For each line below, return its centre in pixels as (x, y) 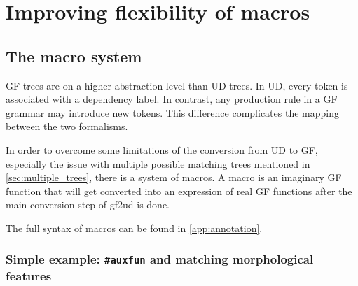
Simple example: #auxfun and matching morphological (160, 259)
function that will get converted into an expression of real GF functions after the (179, 191)
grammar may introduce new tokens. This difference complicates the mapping (172, 112)
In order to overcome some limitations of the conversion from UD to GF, (162, 149)
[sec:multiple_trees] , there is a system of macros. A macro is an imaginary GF (174, 177)
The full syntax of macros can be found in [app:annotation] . (134, 228)
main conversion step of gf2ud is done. (88, 205)
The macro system (74, 56)
